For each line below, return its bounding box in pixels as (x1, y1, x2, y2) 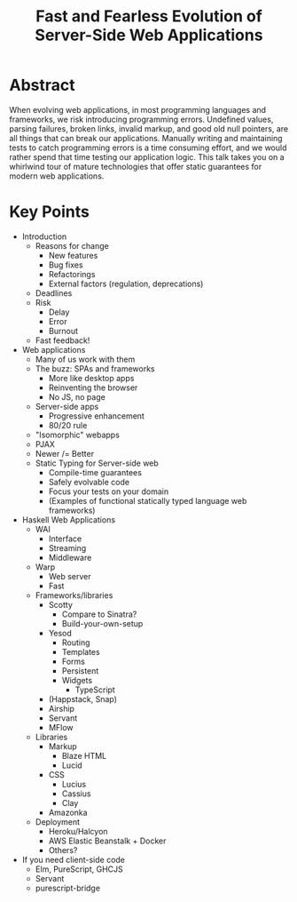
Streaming (48, 542, 87, 553)
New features (48, 250, 98, 260)
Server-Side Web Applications (35, 25, 263, 45)
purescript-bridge (35, 882, 100, 893)
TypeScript (74, 684, 115, 695)
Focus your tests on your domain (48, 486, 169, 497)
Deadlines (35, 287, 73, 299)
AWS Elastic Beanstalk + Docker (48, 835, 167, 846)
